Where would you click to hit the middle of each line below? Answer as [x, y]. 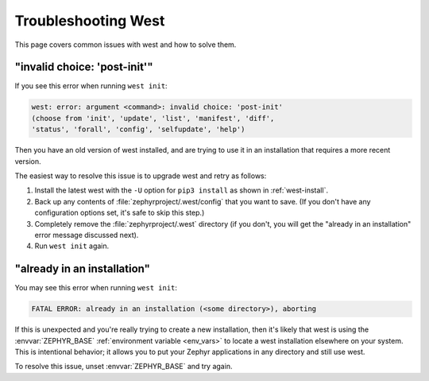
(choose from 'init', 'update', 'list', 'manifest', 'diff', [153, 118]
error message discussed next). [87, 235]
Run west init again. [72, 246]
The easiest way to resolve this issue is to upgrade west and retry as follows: [141, 176]
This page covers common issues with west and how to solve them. [126, 45]
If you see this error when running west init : [91, 86]
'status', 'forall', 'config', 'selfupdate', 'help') [138, 130]
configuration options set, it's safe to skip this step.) [120, 213]
